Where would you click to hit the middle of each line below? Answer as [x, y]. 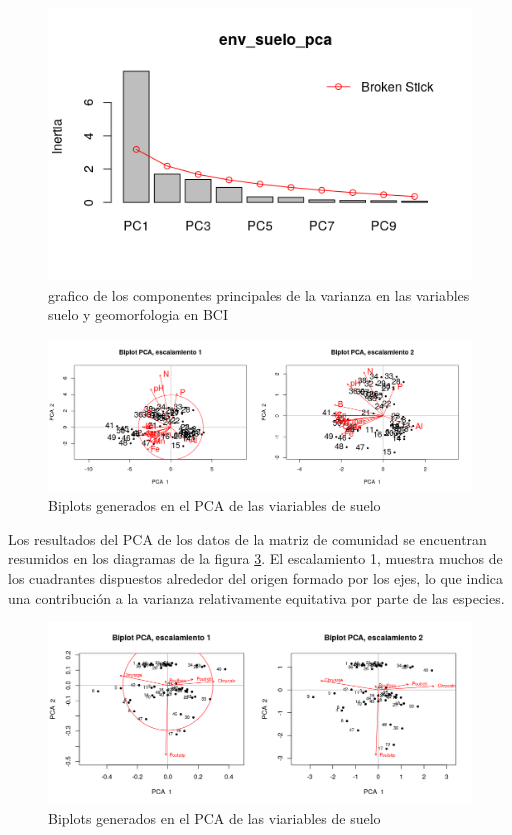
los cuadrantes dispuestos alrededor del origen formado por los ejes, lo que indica [256, 577]
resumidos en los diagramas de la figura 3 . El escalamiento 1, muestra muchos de [255, 558]
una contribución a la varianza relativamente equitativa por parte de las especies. [256, 597]
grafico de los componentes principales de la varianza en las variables [259, 294]
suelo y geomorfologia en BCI [138, 314]
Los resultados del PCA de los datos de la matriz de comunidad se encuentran [247, 538]
